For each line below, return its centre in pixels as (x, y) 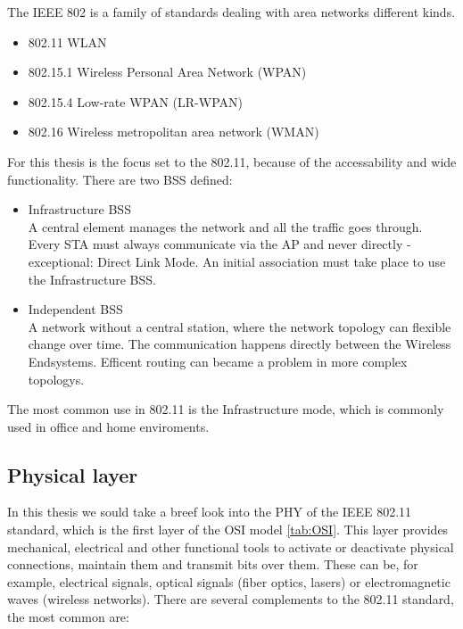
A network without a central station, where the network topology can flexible (240, 326)
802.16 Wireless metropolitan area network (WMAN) (174, 132)
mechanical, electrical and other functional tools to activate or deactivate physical (231, 546)
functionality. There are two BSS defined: (120, 179)
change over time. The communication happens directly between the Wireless (240, 344)
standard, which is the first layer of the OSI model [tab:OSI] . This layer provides (228, 530)
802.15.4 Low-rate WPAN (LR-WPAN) (135, 101)
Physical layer (73, 474)
